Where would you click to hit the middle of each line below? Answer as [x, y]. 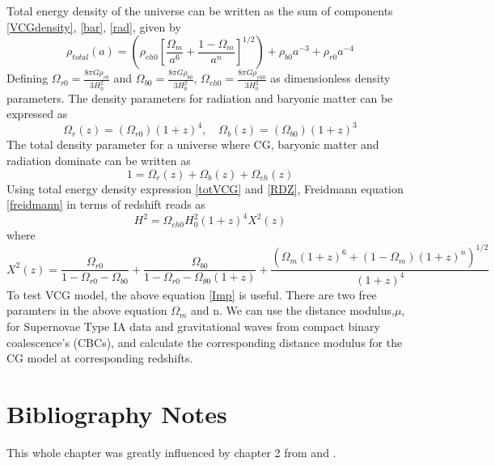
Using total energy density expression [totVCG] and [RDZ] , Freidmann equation [205, 188]
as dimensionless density [330, 78]
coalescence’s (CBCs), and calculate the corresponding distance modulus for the [205, 342]
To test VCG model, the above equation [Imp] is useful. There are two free [192, 294]
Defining [27, 78]
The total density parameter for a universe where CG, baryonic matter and [193, 144]
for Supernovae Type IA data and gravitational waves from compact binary [193, 326]
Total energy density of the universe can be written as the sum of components [200, 11]
